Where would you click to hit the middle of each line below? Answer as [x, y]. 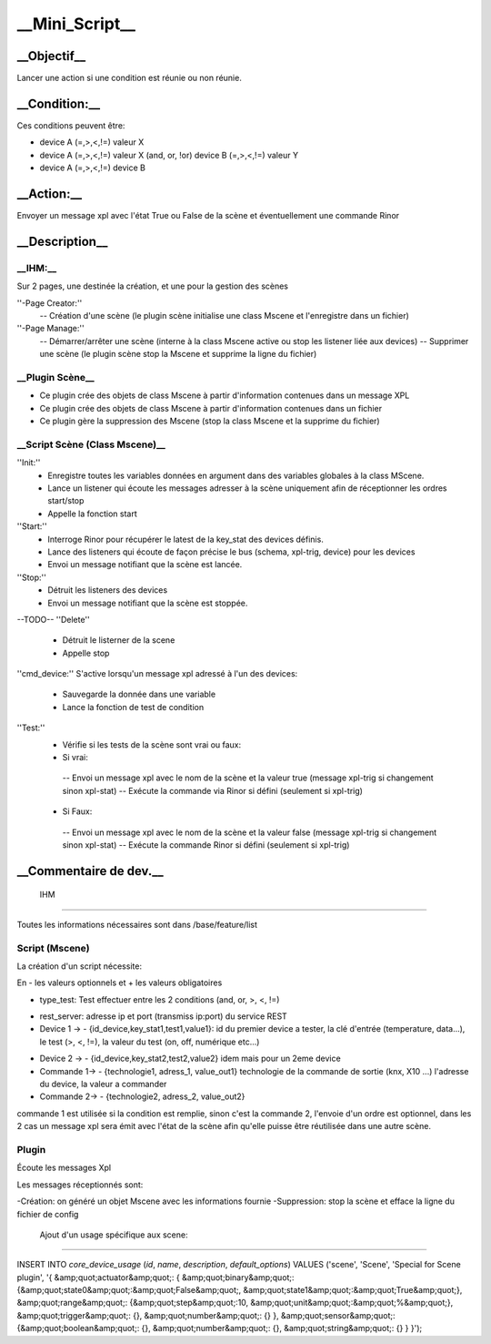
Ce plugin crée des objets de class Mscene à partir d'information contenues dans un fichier [210, 408]
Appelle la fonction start [93, 514]
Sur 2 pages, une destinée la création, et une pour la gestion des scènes [153, 286]
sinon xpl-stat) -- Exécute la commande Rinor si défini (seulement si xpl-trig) [206, 845]
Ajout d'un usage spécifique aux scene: [114, 1235]
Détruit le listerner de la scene [119, 640]
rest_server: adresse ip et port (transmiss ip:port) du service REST [164, 1016]
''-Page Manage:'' [51, 329]
